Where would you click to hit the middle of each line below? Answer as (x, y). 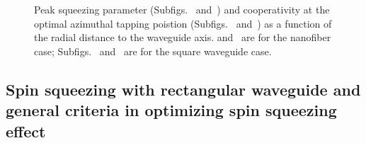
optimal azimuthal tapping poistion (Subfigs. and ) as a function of (183, 23)
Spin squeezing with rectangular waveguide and (183, 89)
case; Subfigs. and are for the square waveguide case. (153, 51)
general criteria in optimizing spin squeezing (171, 110)
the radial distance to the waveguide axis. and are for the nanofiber (183, 37)
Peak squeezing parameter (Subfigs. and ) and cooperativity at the (182, 9)
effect (26, 131)
